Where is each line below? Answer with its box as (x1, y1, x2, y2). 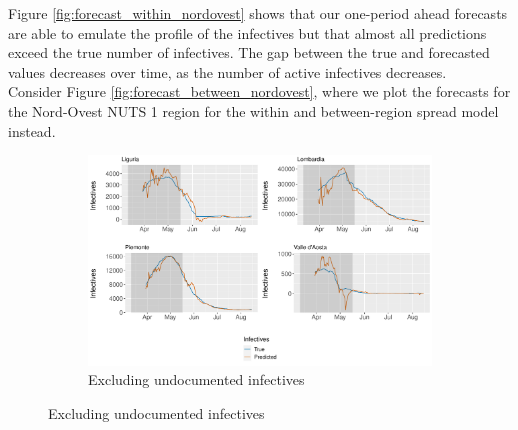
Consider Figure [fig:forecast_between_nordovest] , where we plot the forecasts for (8, 81, 511, 102)
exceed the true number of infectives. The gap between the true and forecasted (8, 42, 490, 63)
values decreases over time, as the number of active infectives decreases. (8, 61, 447, 82)
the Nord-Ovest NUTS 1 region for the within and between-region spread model (8, 100, 499, 121)
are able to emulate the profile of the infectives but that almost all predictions (8, 22, 487, 43)
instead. (8, 120, 56, 141)
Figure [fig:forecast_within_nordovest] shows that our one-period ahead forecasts (8, 3, 508, 23)
